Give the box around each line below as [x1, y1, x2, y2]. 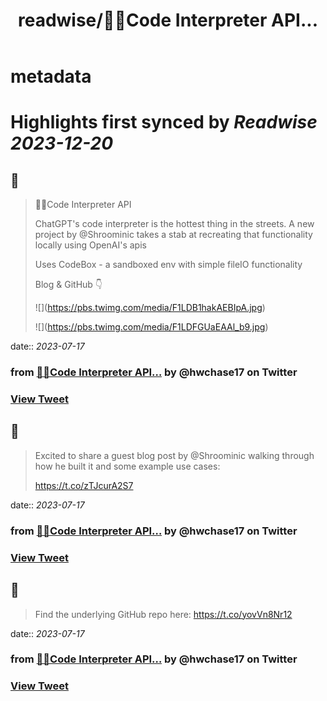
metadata [10, 65, 92, 88]
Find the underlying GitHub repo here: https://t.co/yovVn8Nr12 [34, 608, 293, 620]
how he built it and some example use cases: [34, 460, 221, 472]
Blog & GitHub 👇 [34, 279, 103, 291]
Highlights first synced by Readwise [10, 111, 318, 134]
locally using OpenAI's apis [34, 239, 147, 251]
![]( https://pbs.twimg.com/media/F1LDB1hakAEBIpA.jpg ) [34, 302, 266, 314]
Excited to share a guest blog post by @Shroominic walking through [34, 449, 315, 461]
